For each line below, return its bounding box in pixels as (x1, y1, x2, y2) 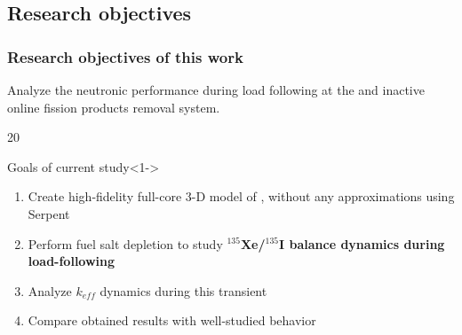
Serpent (28, 204, 70, 222)
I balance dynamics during (279, 234, 445, 253)
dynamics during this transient (100, 281, 267, 300)
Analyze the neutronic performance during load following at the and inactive (7, 81, 425, 98)
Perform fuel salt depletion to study (28, 234, 223, 253)
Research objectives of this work (7, 45, 243, 67)
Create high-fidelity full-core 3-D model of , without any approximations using (28, 187, 455, 206)
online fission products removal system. (7, 97, 220, 116)
